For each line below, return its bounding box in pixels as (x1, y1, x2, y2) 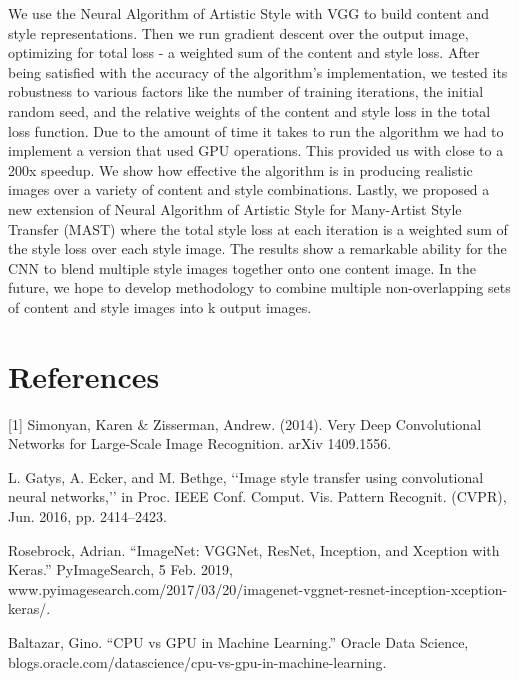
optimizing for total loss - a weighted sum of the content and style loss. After (8, 42, 480, 63)
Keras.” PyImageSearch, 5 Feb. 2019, (8, 559, 233, 580)
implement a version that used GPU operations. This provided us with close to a (8, 140, 504, 161)
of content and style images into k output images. (8, 296, 312, 317)
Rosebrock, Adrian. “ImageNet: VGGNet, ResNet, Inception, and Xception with (8, 539, 500, 560)
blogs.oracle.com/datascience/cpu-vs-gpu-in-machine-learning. (8, 651, 387, 672)
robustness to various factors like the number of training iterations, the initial (8, 81, 484, 102)
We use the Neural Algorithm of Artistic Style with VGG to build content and (8, 3, 490, 23)
